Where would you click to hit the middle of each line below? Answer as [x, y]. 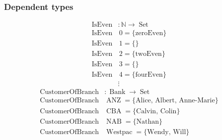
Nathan [148, 121]
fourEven [149, 75]
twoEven [148, 54]
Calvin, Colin [156, 111]
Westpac [119, 132]
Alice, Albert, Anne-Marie [175, 101]
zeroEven [149, 33]
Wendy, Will [167, 132]
